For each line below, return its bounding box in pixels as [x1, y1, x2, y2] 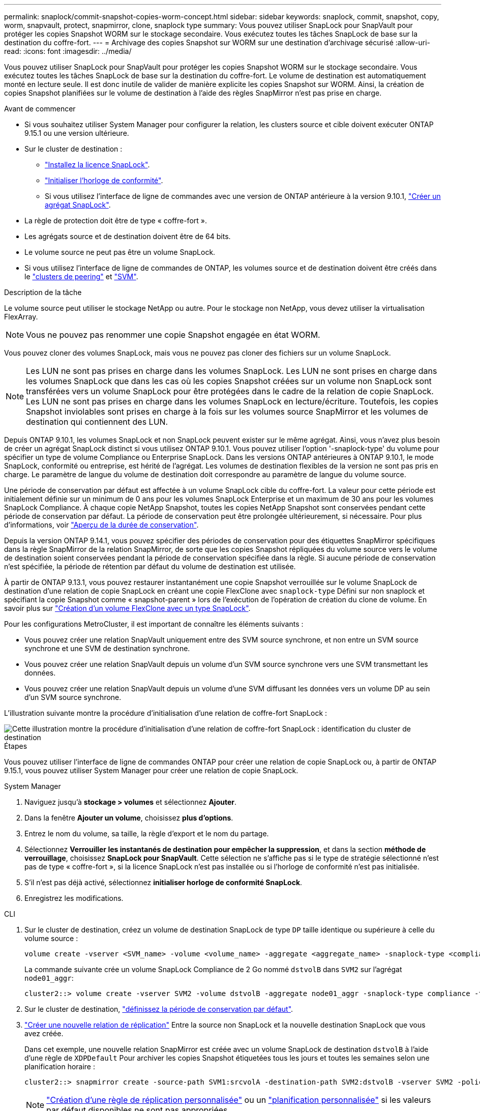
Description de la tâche [4, 288, 82, 297]
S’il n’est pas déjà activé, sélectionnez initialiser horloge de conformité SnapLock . [24, 878, 303, 887]
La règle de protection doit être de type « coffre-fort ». [24, 216, 207, 225]
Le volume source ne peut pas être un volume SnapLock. [24, 248, 216, 256]
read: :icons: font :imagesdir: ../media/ [4, 47, 132, 55]
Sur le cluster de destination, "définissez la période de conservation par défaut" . [24, 1005, 293, 1013]
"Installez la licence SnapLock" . [45, 160, 150, 169]
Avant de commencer [4, 104, 76, 113]
